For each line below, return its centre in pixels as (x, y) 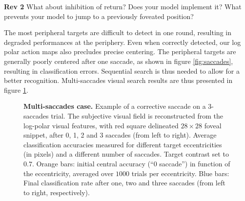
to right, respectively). (57, 192)
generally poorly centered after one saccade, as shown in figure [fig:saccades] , (119, 61)
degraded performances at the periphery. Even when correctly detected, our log (122, 42)
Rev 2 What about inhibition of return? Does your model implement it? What (123, 6)
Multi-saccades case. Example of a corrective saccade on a (115, 106)
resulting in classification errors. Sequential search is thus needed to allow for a (122, 70)
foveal (213, 125)
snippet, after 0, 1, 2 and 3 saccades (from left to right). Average (120, 135)
